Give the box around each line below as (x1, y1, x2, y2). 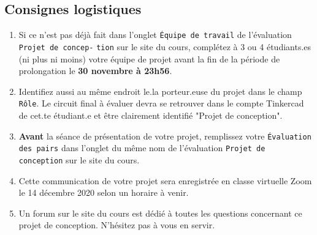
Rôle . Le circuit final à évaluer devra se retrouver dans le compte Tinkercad (18, 97, 304, 110)
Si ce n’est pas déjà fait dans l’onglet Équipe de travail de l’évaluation (18, 28, 292, 41)
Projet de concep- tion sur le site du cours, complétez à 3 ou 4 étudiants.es (18, 40, 311, 53)
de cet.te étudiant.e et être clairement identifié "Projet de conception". (18, 108, 283, 121)
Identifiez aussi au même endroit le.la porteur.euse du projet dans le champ (18, 84, 302, 97)
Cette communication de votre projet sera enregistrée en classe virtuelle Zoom (18, 174, 312, 187)
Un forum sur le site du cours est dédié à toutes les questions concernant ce (18, 206, 302, 219)
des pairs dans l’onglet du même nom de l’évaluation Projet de (18, 141, 265, 154)
